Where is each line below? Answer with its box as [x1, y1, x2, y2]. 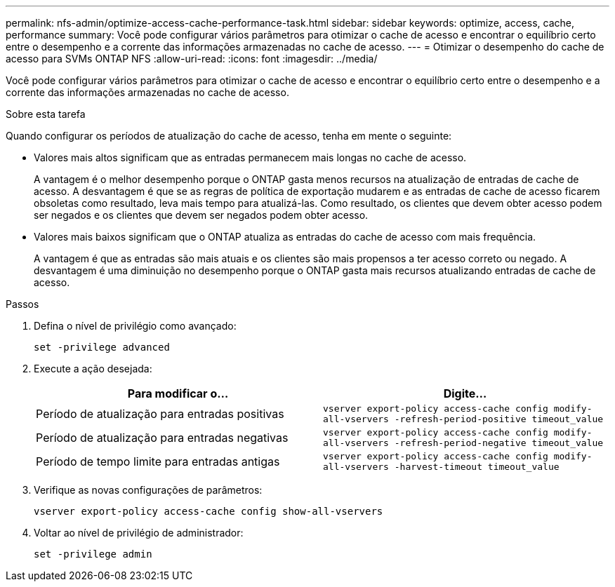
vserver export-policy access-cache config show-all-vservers [34, 506, 383, 517]
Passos [6, 298, 39, 310]
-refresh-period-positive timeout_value [394, 414, 604, 424]
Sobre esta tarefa [6, 108, 86, 120]
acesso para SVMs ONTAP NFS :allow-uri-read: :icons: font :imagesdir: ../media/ [6, 53, 378, 65]
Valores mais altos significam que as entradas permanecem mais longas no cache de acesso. [34, 151, 467, 163]
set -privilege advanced [34, 342, 170, 353]
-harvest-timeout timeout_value [394, 461, 560, 472]
